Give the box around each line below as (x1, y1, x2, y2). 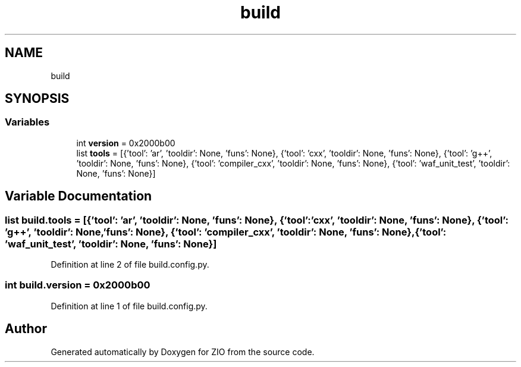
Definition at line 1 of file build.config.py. (51, 300, 208, 311)
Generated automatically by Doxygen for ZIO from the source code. (51, 346, 315, 357)
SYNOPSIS (5, 91, 70, 106)
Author (5, 321, 47, 337)
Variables (5, 116, 50, 128)
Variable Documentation (5, 189, 152, 204)
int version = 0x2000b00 (76, 137, 175, 148)
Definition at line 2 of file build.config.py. (51, 259, 209, 270)
